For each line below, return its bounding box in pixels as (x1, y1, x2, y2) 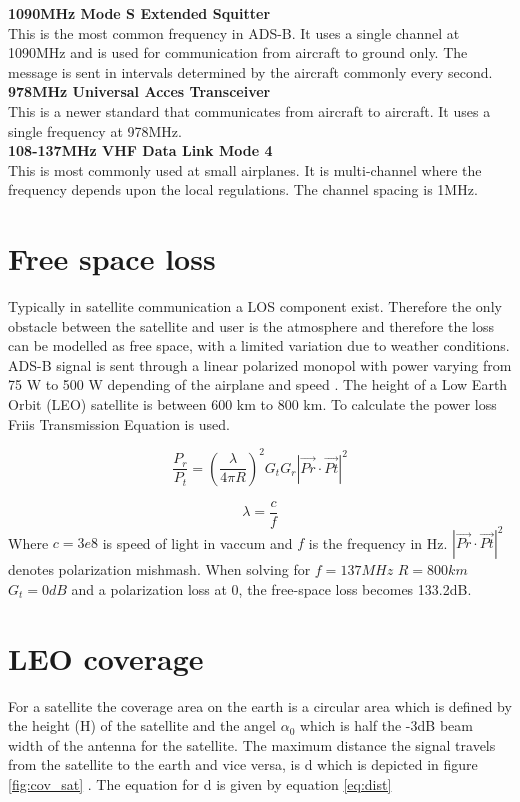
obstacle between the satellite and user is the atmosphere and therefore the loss (8, 315, 494, 336)
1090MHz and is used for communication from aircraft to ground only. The (8, 42, 468, 63)
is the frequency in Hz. (308, 532, 448, 553)
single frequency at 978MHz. (8, 120, 182, 141)
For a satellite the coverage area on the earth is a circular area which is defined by (8, 695, 512, 716)
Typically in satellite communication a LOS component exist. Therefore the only (8, 296, 502, 317)
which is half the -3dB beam (300, 715, 473, 736)
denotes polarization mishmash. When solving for (8, 559, 311, 580)
